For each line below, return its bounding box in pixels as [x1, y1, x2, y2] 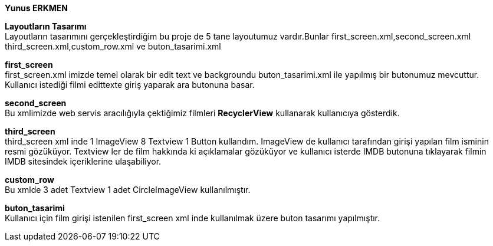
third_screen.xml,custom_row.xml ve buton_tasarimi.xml [5, 41, 221, 51]
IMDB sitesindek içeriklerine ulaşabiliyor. [5, 156, 162, 166]
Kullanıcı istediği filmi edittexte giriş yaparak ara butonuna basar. [5, 80, 255, 90]
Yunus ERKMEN [5, 3, 68, 13]
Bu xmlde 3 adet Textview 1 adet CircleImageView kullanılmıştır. [5, 185, 251, 195]
